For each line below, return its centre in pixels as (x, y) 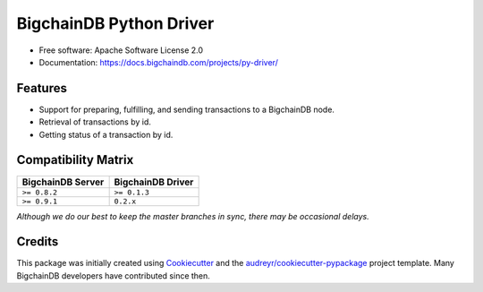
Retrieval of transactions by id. (95, 122)
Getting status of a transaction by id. (106, 134)
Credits (38, 242)
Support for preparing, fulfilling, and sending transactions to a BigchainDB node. (187, 109)
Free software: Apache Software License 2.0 (121, 50)
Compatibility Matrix (75, 160)
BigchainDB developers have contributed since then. (113, 275)
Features (42, 88)
